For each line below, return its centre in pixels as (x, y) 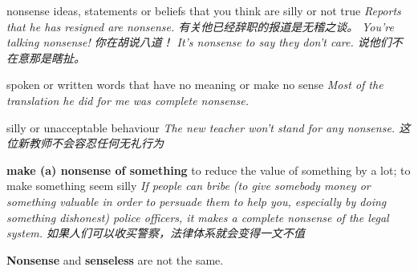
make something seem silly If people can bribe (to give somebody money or (189, 186)
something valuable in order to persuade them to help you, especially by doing (197, 201)
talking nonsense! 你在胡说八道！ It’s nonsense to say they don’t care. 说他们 (199, 42)
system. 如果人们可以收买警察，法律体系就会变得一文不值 (156, 233)
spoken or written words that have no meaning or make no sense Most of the (195, 85)
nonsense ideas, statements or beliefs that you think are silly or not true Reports (204, 10)
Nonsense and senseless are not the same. (115, 259)
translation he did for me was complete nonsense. (128, 100)
